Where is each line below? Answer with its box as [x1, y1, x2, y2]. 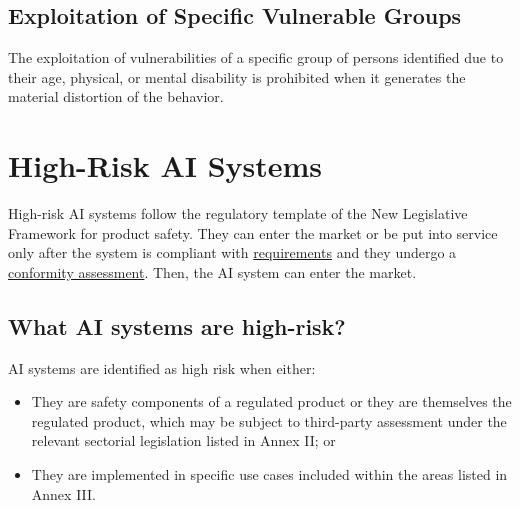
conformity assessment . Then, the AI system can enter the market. [8, 261, 417, 282]
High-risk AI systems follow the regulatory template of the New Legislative [8, 203, 468, 224]
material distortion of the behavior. [8, 86, 224, 107]
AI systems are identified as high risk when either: [8, 357, 316, 378]
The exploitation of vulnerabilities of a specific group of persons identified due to [8, 47, 504, 68]
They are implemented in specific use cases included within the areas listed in [31, 464, 508, 485]
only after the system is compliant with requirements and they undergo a [8, 242, 457, 263]
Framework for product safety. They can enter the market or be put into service [8, 222, 498, 243]
